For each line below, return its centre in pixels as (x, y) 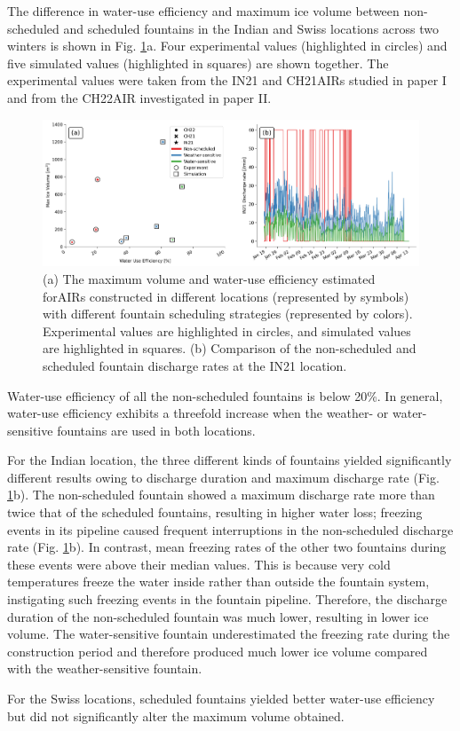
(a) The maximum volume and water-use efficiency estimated (209, 278)
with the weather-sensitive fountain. (105, 668)
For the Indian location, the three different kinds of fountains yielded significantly (230, 460)
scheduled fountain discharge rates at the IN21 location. (195, 365)
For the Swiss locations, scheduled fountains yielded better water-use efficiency (221, 698)
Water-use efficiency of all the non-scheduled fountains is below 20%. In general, (225, 395)
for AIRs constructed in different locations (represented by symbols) (226, 296)
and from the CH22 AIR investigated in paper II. (139, 97)
